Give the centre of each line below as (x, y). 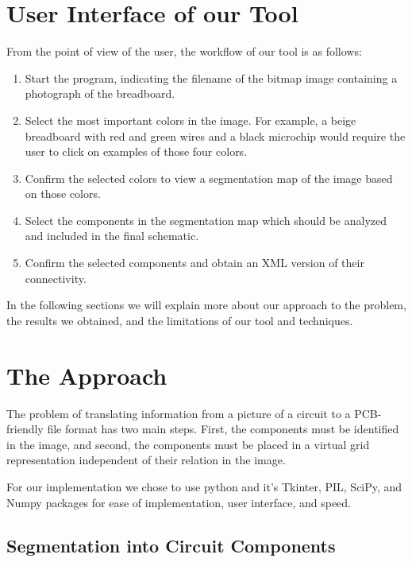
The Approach (87, 375)
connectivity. (56, 278)
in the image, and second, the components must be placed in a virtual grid (188, 444)
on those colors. (63, 194)
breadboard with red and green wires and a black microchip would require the (215, 136)
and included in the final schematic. (112, 236)
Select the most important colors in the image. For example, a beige (191, 120)
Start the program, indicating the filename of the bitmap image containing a (211, 78)
